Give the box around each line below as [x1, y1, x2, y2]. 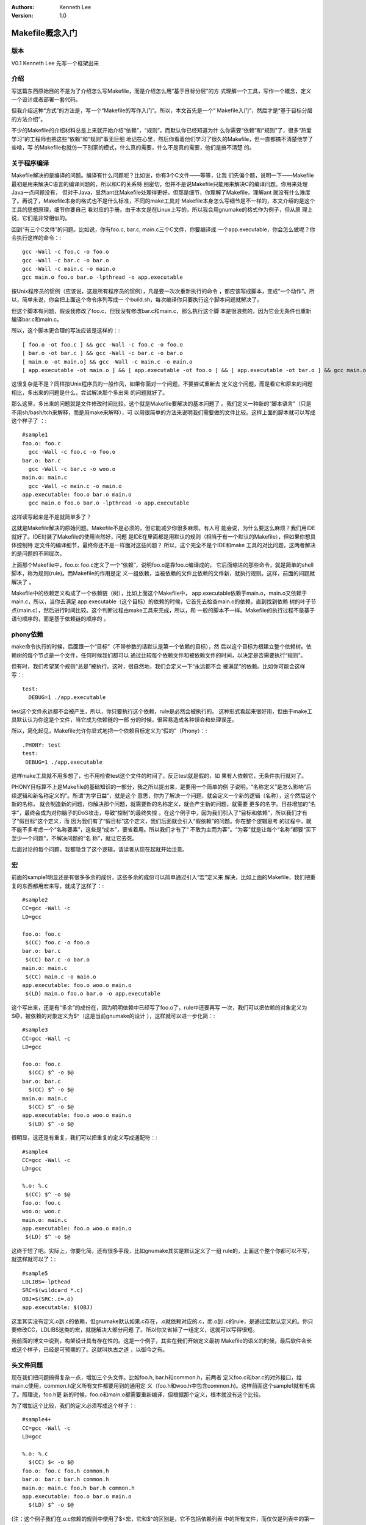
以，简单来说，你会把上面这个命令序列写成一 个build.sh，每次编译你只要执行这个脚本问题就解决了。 [11, 296, 262, 303]
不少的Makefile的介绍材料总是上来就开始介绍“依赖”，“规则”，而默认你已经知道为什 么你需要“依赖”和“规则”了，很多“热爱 [11, 127, 312, 134]
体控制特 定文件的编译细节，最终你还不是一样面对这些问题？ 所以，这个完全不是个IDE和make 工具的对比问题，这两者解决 [11, 542, 316, 549]
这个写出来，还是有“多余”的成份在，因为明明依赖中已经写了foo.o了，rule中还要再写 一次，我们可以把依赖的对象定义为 [11, 1003, 307, 1011]
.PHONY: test [22, 741, 61, 748]
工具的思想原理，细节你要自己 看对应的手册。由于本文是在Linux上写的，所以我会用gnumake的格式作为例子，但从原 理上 [11, 206, 314, 213]
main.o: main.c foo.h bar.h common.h [22, 1484, 135, 1491]
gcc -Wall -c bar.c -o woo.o [28, 465, 116, 472]
